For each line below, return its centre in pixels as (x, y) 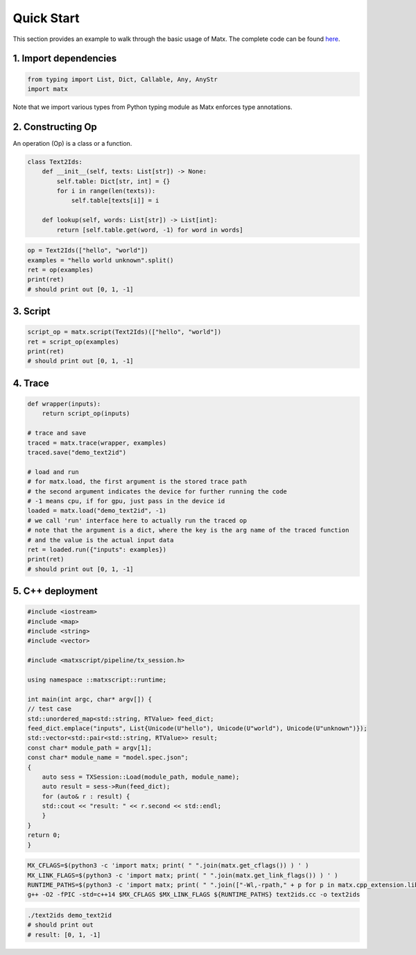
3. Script (32, 311)
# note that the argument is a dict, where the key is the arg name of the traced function (188, 530)
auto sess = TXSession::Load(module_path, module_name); (141, 777)
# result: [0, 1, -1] (64, 935)
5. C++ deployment (55, 591)
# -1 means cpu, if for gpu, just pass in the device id (126, 501)
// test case (50, 709)
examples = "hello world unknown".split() (101, 260)
